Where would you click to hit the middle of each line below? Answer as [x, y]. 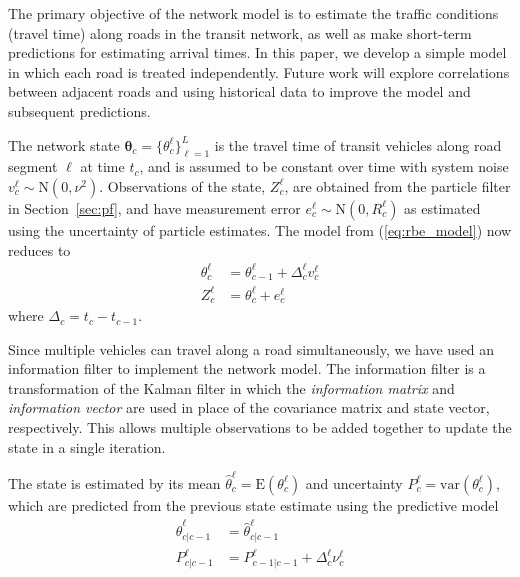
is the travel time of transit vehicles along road [358, 144]
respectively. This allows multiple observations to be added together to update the [260, 427]
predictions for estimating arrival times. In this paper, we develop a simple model [257, 52]
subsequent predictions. [79, 110]
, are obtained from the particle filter [397, 185]
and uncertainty [354, 482]
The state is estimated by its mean [114, 482]
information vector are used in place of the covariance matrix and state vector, [249, 407]
